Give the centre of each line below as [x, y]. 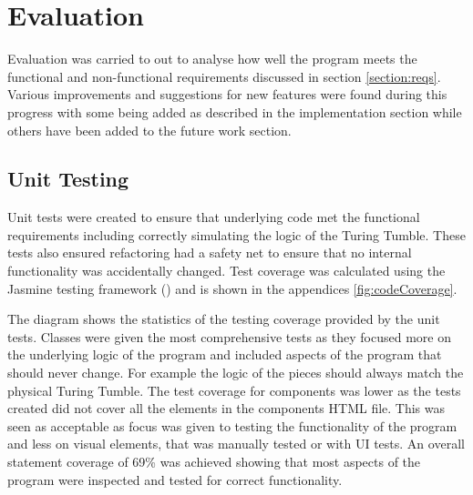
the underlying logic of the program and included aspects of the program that [225, 354]
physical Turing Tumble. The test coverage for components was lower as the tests [234, 390]
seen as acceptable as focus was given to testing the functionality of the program [232, 425]
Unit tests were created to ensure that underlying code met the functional [214, 217]
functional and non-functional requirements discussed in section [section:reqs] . [224, 76]
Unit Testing [68, 179]
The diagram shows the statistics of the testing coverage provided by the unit [224, 319]
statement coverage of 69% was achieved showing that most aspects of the [214, 462]
